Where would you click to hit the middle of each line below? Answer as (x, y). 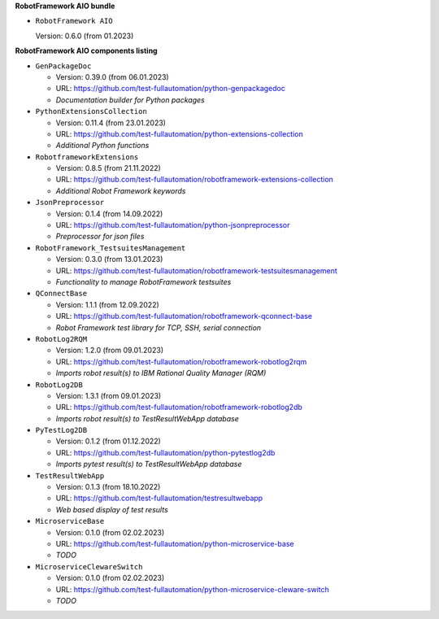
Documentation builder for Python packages (130, 100)
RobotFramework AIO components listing (86, 51)
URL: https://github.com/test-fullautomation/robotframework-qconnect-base (184, 316)
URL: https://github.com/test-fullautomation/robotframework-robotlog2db (179, 408)
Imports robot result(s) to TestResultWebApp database (147, 418)
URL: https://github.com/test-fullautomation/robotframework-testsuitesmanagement (196, 270)
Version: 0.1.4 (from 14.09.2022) (109, 214)
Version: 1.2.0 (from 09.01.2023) (110, 351)
